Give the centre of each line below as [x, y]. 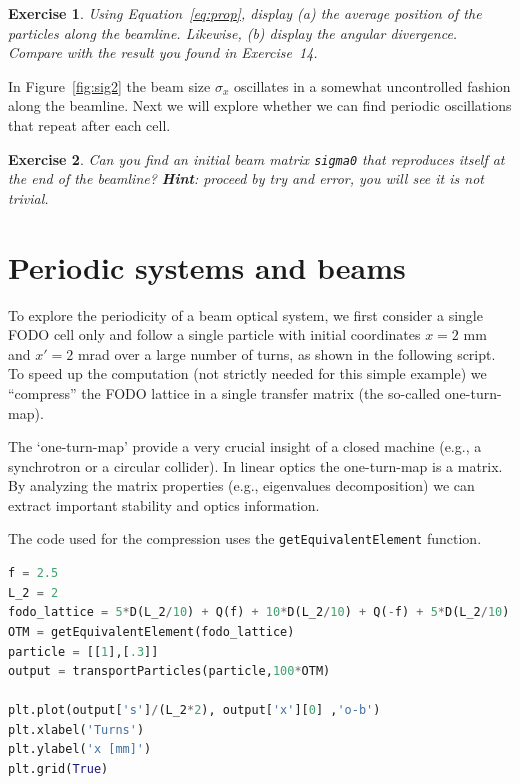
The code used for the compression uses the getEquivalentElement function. [245, 538]
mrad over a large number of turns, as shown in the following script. [286, 353]
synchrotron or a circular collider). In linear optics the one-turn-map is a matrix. [255, 465]
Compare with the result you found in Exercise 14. [163, 52]
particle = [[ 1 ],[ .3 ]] [83, 651]
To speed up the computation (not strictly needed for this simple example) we [247, 373]
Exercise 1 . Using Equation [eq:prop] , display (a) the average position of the [245, 13]
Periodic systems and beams [207, 266]
